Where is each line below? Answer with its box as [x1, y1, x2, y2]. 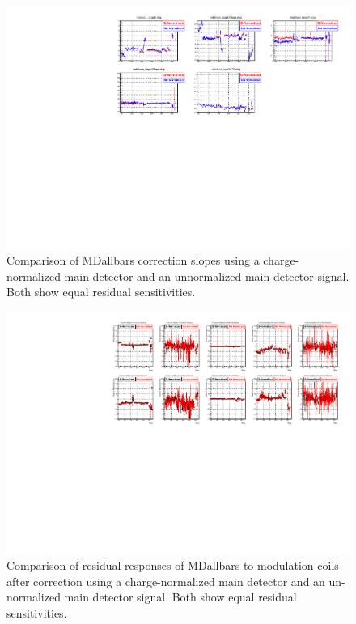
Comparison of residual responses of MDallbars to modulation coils [6, 557, 339, 574]
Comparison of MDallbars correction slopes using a [6, 252, 260, 269]
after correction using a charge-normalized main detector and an [6, 572, 325, 589]
